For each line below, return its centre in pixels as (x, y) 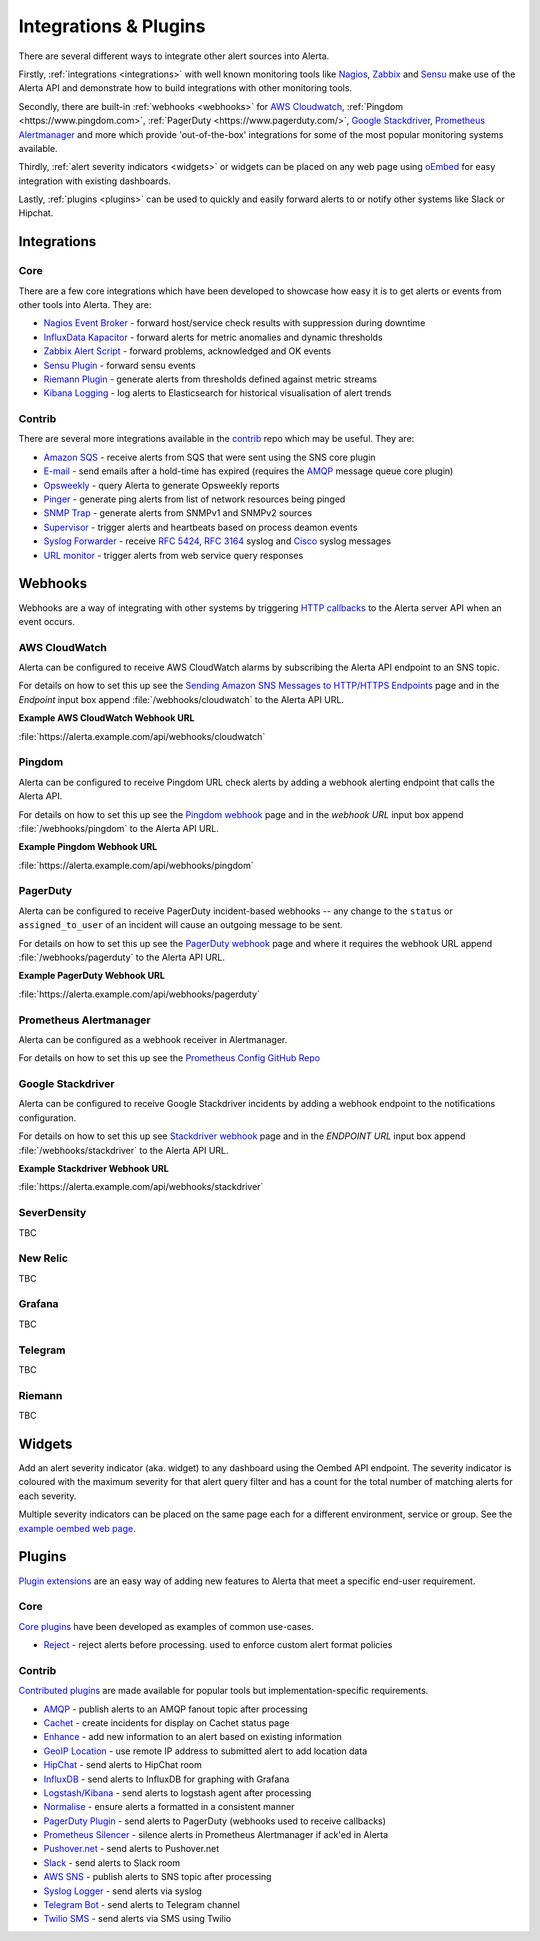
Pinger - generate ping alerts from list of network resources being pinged (194, 499)
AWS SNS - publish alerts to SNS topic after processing (157, 1877)
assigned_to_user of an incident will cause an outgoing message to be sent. (181, 925)
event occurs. (46, 621)
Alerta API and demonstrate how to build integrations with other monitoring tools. (185, 88)
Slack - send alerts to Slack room (111, 1862)
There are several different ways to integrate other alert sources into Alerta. (174, 56)
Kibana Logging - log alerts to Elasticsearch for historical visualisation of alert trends (217, 393)
